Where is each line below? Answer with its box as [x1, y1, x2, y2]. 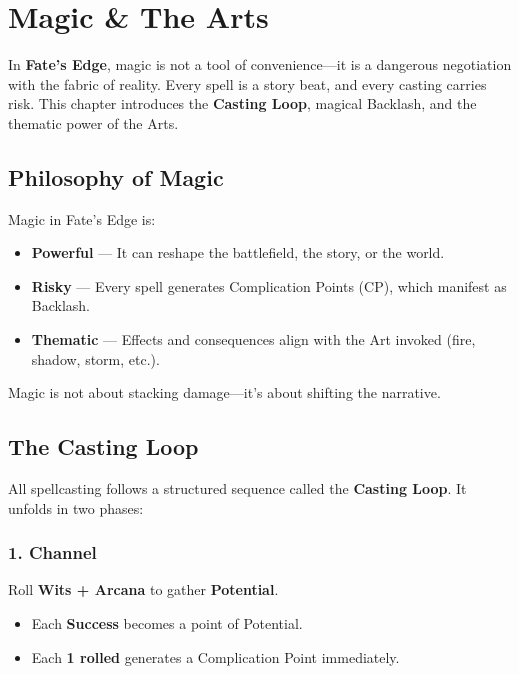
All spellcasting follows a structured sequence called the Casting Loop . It [8, 478, 467, 499]
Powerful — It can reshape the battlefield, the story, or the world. [31, 242, 445, 263]
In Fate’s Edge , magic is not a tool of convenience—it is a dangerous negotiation [8, 54, 512, 75]
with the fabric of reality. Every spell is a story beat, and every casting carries [8, 73, 487, 94]
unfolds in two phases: [8, 497, 144, 518]
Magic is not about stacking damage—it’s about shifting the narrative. [8, 382, 441, 403]
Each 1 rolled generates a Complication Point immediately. [31, 646, 400, 667]
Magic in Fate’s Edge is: [8, 208, 156, 229]
